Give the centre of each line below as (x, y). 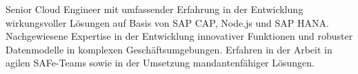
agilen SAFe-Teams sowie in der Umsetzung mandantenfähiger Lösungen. (160, 63)
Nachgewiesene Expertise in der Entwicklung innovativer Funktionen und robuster (179, 36)
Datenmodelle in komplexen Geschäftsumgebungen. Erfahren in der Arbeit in (169, 49)
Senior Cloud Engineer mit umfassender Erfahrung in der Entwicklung (155, 9)
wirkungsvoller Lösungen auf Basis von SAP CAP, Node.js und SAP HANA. (167, 22)
